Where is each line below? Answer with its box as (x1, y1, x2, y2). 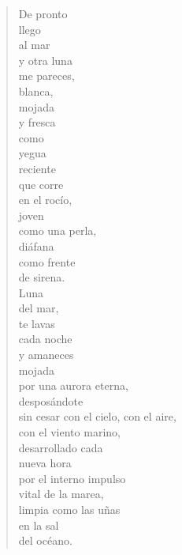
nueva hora (18, 455, 72, 471)
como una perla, (18, 222, 97, 239)
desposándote (18, 392, 84, 409)
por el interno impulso (18, 470, 126, 486)
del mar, (18, 300, 59, 316)
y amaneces (18, 346, 74, 363)
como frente (18, 253, 76, 270)
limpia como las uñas (18, 501, 121, 517)
